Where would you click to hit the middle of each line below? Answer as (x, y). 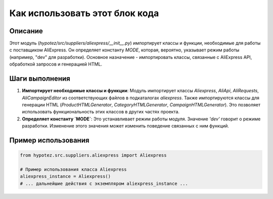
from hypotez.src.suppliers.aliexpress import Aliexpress (93, 155)
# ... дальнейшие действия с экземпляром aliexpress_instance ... (104, 183)
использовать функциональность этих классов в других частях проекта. (101, 112)
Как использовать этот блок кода (84, 13)
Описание (26, 31)
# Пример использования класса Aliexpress (73, 169)
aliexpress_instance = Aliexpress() (65, 177)
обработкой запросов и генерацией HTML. (56, 64)
